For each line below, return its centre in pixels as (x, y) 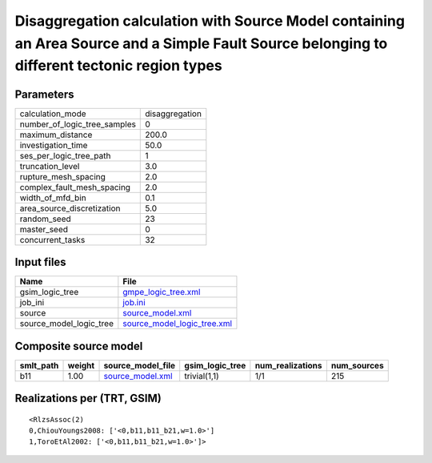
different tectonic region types (119, 66)
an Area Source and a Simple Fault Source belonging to (201, 43)
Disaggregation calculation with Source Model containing (210, 21)
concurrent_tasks (52, 240)
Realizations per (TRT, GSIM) (88, 399)
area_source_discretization (70, 208)
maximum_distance (56, 135)
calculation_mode (53, 114)
